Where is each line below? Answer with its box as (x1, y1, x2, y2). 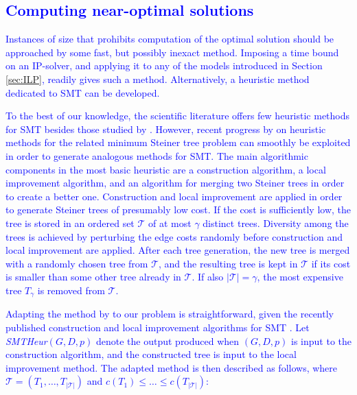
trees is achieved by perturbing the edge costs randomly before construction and (5, 229, 343, 243)
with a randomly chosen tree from (5, 256, 148, 270)
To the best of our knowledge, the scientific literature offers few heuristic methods (5, 108, 350, 123)
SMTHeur (5, 333, 47, 348)
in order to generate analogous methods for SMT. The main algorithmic (5, 148, 308, 163)
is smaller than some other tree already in (5, 270, 181, 284)
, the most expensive (257, 270, 343, 284)
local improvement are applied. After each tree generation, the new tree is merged (5, 243, 350, 257)
